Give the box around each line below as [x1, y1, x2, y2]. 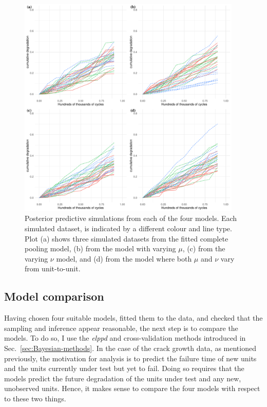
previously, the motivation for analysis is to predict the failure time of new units [4, 353, 257, 363]
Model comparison [4, 288, 104, 304]
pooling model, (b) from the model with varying [25, 243, 176, 254]
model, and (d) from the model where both [56, 253, 192, 264]
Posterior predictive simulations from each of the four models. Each [25, 213, 237, 224]
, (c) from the [182, 243, 225, 254]
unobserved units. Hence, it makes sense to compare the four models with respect [4, 383, 260, 394]
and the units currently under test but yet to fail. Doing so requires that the [4, 363, 244, 374]
